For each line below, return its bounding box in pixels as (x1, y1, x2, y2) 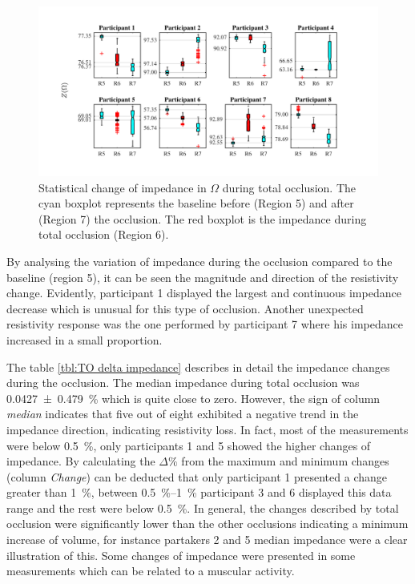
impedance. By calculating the (6, 453, 155, 469)
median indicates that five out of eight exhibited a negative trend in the (6, 405, 359, 422)
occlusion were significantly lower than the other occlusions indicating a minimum (6, 515, 409, 532)
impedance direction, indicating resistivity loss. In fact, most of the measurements (6, 421, 409, 437)
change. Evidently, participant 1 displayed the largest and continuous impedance (6, 284, 401, 301)
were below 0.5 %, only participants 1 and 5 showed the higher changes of (6, 437, 371, 453)
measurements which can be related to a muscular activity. (6, 562, 295, 579)
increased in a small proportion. (6, 331, 163, 348)
